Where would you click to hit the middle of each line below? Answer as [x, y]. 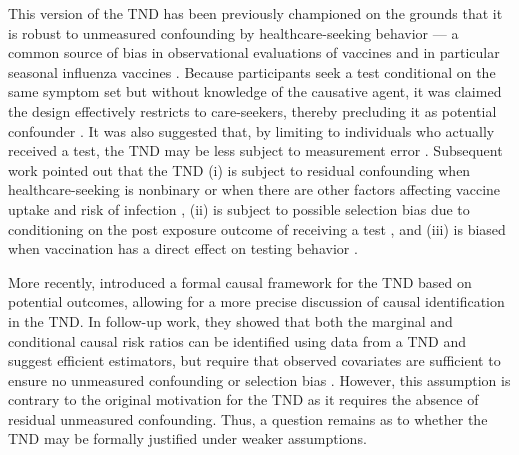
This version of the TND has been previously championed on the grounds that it [255, 13]
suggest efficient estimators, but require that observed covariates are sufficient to [254, 360]
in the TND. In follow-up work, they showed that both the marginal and [230, 320]
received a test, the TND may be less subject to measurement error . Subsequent [255, 150]
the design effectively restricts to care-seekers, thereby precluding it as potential [252, 110]
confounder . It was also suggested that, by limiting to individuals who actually [251, 130]
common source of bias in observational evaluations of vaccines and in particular [254, 52]
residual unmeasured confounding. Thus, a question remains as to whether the [248, 418]
